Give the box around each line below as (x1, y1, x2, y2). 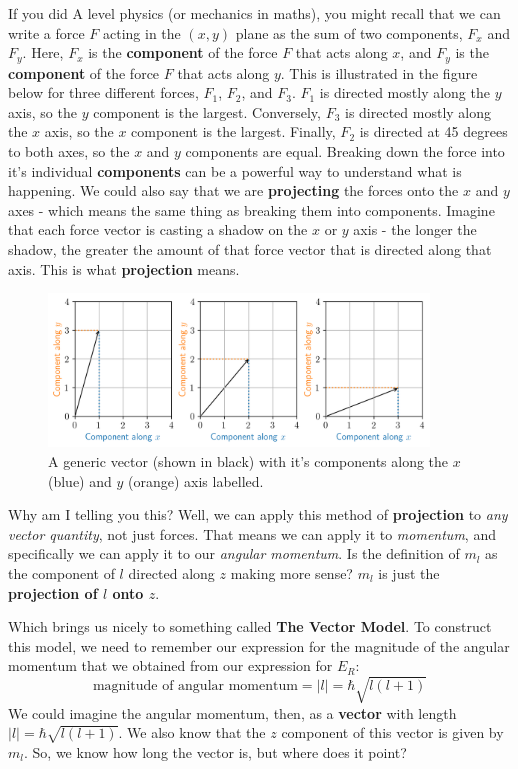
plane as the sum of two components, (235, 22, 463, 43)
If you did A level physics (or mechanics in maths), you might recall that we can (8, 3, 501, 23)
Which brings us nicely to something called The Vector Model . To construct (8, 616, 492, 637)
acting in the (103, 22, 181, 43)
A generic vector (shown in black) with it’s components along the (48, 451, 449, 472)
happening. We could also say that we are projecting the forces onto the (8, 180, 459, 201)
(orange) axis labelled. (128, 470, 264, 491)
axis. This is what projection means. (8, 258, 240, 279)
